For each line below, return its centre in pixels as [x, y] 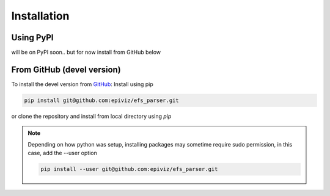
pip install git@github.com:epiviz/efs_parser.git [102, 100]
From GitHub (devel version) [66, 69]
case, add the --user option [62, 153]
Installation [40, 16]
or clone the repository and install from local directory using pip [91, 116]
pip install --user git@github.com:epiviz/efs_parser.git [129, 169]
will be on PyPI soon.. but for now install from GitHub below [86, 53]
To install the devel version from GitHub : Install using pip [82, 84]
